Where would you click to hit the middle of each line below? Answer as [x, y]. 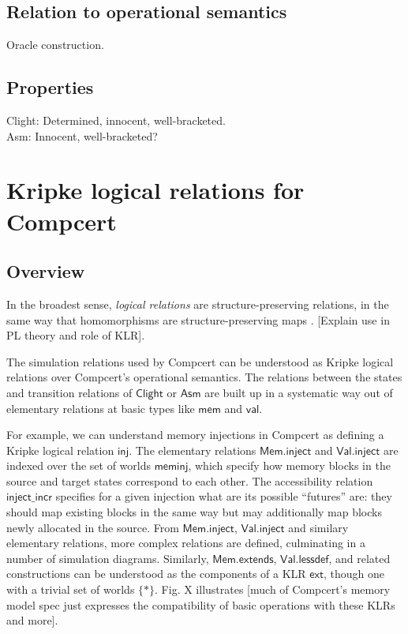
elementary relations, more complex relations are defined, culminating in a [186, 543]
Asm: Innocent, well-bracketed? [82, 135]
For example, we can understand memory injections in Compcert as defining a [195, 435]
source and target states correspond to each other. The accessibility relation [190, 480]
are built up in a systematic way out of [299, 392]
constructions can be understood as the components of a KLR [156, 574]
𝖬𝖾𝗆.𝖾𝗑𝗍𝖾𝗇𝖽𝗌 [243, 559]
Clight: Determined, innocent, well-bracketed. [116, 120]
